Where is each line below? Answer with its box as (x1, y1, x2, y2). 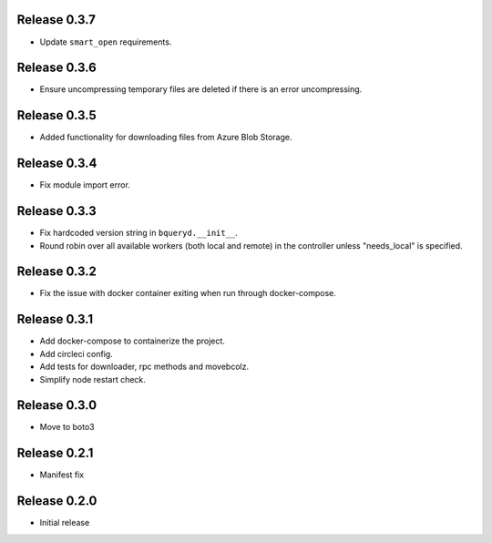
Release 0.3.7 (16, 12, 96, 27)
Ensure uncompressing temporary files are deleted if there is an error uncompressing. (39, 84, 363, 95)
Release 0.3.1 (16, 312, 94, 327)
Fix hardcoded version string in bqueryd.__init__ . (39, 228, 239, 239)
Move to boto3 (39, 422, 95, 433)
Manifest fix (39, 469, 85, 480)
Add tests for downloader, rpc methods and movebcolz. (39, 361, 250, 373)
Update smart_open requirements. (39, 36, 172, 47)
